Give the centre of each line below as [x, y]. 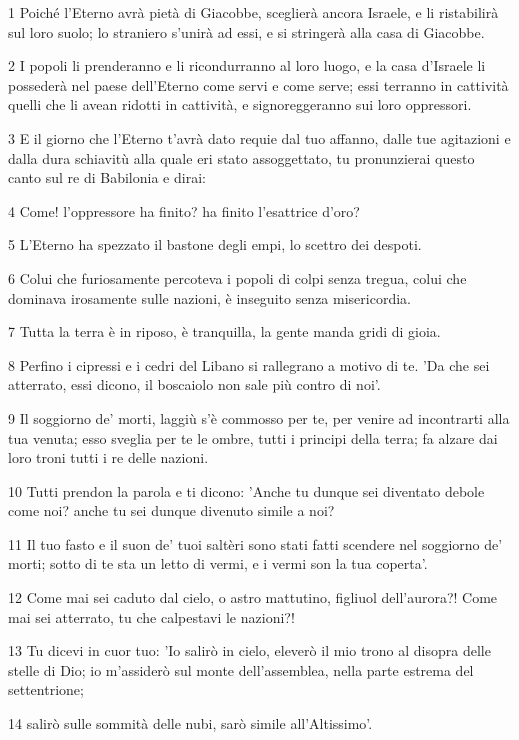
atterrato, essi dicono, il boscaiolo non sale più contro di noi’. [194, 384]
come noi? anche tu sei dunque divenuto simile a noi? [171, 510]
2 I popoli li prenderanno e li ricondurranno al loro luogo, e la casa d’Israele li [247, 65]
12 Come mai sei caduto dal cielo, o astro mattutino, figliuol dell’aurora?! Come [253, 597]
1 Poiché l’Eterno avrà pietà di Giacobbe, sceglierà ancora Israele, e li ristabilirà [253, 12]
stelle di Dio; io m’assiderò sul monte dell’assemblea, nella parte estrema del [241, 669]
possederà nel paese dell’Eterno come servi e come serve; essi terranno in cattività [258, 84]
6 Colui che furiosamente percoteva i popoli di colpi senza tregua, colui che [237, 277]
